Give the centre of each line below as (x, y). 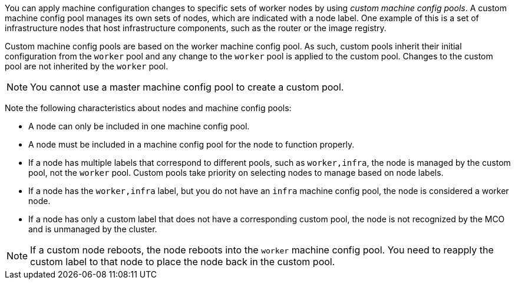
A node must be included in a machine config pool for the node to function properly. (192, 144)
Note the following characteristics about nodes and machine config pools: (148, 108)
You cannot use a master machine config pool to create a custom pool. (187, 87)
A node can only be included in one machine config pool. (139, 126)
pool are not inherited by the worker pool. (87, 66)
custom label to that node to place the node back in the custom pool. (183, 262)
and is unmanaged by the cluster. (93, 229)
